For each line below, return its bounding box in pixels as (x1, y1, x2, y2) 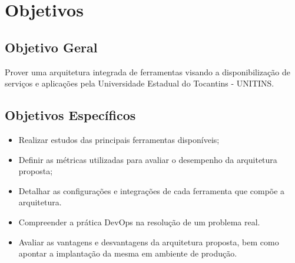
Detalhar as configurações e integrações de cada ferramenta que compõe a (18, 184, 285, 197)
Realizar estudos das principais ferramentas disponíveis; (18, 133, 220, 145)
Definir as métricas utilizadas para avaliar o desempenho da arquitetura (18, 153, 277, 165)
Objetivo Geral (5, 38, 98, 56)
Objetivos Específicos (5, 106, 136, 124)
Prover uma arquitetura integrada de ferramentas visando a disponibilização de (5, 65, 290, 78)
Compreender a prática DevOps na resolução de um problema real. (18, 215, 260, 228)
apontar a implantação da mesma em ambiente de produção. (18, 247, 237, 259)
